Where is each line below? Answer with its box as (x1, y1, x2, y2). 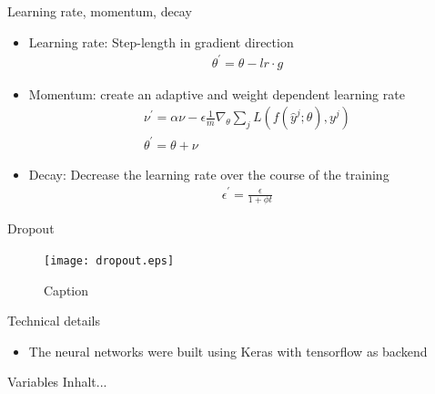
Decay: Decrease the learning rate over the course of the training (28, 164, 389, 183)
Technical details (7, 311, 100, 330)
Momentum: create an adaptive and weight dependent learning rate (28, 84, 405, 103)
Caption (44, 280, 89, 299)
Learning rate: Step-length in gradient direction (28, 32, 294, 51)
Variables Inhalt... (7, 372, 107, 391)
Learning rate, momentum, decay (7, 2, 192, 20)
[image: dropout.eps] (44, 254, 175, 267)
